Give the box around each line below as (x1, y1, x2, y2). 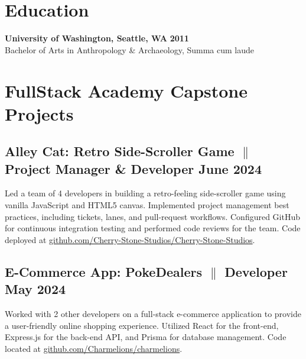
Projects (5, 101, 74, 125)
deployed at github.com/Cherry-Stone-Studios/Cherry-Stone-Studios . (5, 233, 255, 245)
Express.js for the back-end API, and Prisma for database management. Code (5, 331, 287, 343)
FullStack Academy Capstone (5, 78, 248, 102)
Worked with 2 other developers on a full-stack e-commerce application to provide (5, 308, 301, 320)
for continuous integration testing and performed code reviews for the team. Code (5, 222, 301, 234)
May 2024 (5, 280, 66, 298)
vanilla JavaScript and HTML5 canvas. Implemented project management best (5, 199, 289, 211)
